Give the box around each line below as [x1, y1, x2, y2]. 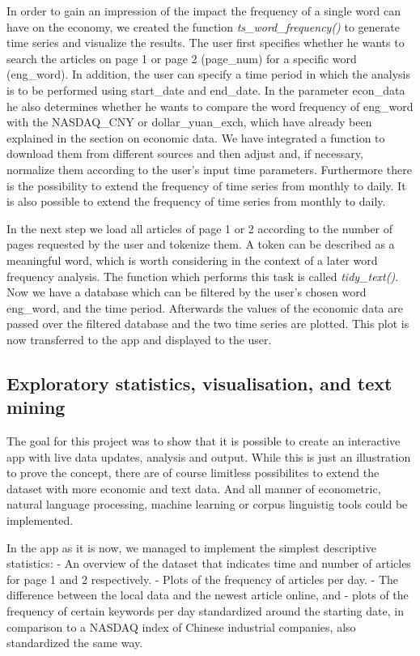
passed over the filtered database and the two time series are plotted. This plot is [6, 315, 409, 332]
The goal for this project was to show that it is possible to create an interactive [6, 432, 401, 449]
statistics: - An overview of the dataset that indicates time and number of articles [6, 555, 411, 572]
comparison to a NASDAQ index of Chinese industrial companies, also [6, 618, 356, 635]
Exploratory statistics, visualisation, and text [6, 370, 392, 395]
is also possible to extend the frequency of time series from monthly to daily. [6, 193, 386, 210]
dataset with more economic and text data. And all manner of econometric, [6, 479, 381, 496]
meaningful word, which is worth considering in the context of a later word [6, 251, 378, 268]
